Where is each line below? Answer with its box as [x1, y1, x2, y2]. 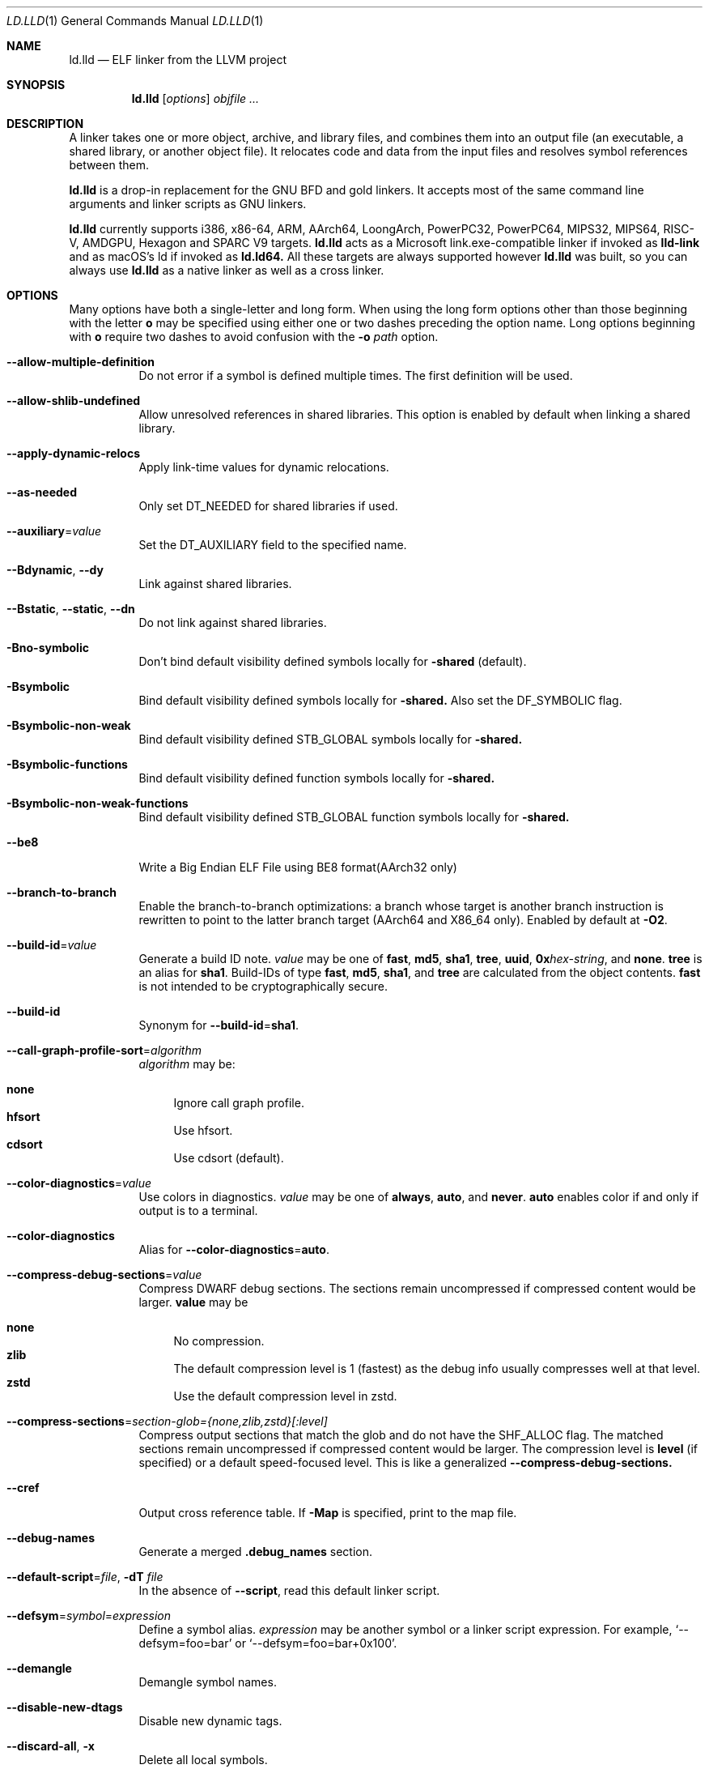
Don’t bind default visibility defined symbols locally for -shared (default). [138, 654, 527, 668]
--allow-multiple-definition [6, 355, 155, 369]
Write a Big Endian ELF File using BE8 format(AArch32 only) [138, 860, 457, 874]
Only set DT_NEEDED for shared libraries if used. [138, 499, 398, 513]
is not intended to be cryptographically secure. [138, 979, 388, 993]
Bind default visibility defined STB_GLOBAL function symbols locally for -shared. [138, 810, 570, 824]
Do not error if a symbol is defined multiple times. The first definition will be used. [138, 369, 573, 382]
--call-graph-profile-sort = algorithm [6, 1043, 202, 1057]
